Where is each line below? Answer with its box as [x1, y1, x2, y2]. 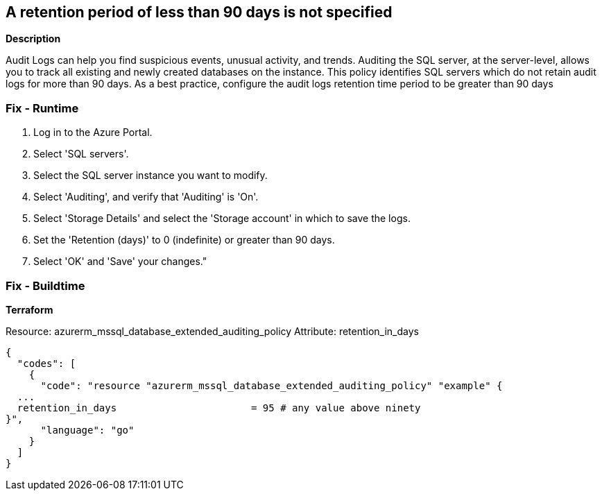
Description [6, 33, 61, 45]
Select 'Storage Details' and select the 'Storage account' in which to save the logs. [33, 212, 411, 225]
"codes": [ [17, 357, 76, 369]
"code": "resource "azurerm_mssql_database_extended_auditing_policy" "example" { [40, 379, 503, 391]
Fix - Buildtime [6, 278, 85, 293]
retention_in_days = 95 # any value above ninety [17, 402, 421, 413]
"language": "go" [40, 424, 135, 436]
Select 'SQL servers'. [33, 148, 129, 160]
